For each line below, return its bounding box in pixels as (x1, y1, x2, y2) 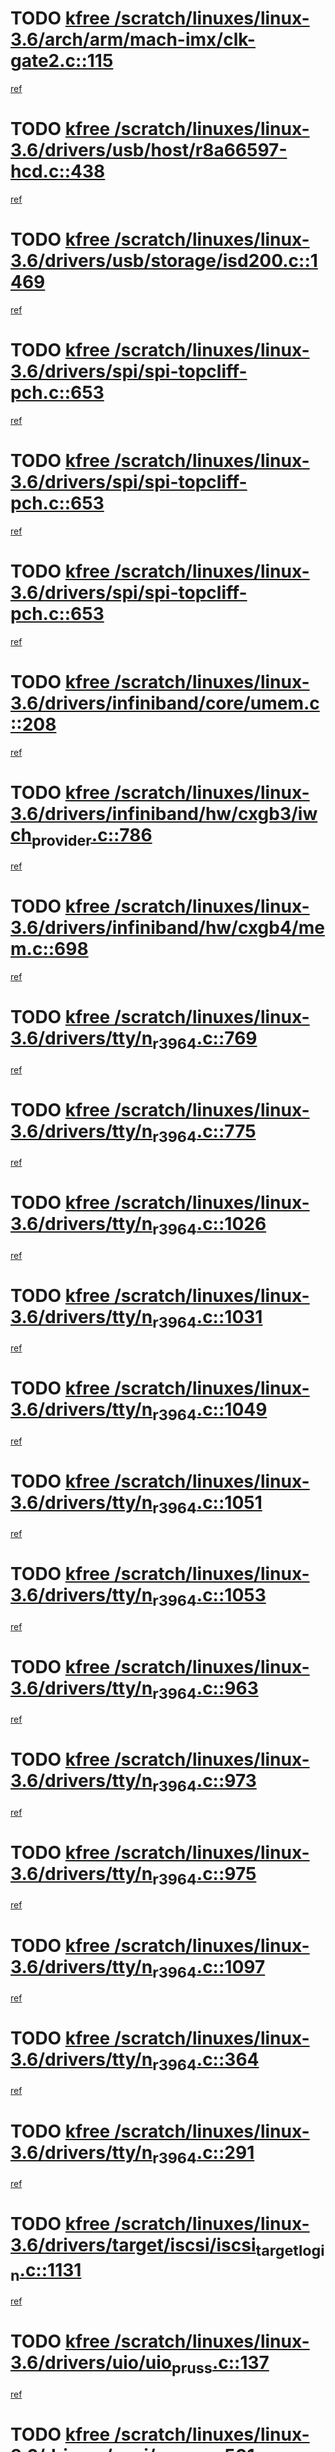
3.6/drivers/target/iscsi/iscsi (10, 2234, 257, 2257)
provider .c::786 (31, 823, 153, 850)
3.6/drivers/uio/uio (10, 2352, 173, 2374)
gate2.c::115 (10, 50, 114, 72)
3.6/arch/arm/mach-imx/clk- (10, 28, 256, 51)
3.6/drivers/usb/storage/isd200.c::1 (10, 250, 318, 272)
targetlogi (255, 2240, 325, 2260)
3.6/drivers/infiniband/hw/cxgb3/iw (10, 802, 318, 825)
